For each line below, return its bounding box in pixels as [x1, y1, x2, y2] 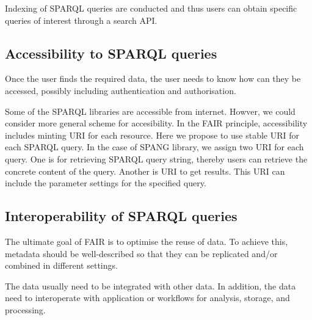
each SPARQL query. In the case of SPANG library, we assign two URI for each [5, 140, 304, 153]
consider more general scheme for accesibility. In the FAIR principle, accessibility [5, 117, 308, 129]
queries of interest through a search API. [5, 13, 158, 26]
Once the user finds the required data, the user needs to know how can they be [5, 72, 301, 85]
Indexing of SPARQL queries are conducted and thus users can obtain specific [5, 2, 297, 14]
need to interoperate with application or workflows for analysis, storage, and [5, 291, 290, 304]
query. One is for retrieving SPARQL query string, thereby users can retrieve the [5, 152, 308, 165]
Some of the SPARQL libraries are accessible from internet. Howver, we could [5, 104, 296, 117]
